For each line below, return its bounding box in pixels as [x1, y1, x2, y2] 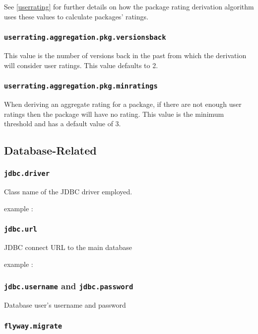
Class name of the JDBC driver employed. [4, 186, 132, 197]
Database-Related [4, 143, 97, 158]
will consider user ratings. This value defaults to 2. [4, 60, 158, 70]
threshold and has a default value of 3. [4, 118, 121, 129]
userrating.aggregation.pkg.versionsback [4, 33, 166, 42]
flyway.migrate [4, 322, 63, 330]
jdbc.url [4, 225, 37, 234]
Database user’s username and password [4, 300, 126, 310]
